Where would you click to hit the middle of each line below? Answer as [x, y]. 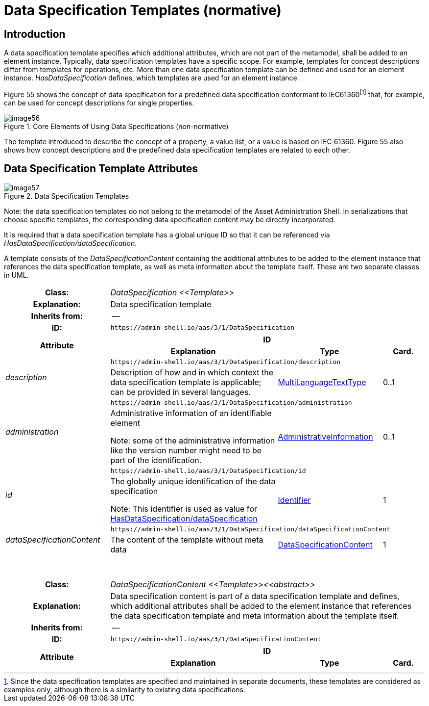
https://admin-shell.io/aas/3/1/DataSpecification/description [226, 362]
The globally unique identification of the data [193, 481]
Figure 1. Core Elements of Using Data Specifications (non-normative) [116, 126]
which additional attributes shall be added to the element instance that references [261, 606]
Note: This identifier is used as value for [184, 509]
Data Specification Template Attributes [101, 169]
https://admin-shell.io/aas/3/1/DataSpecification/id [208, 471]
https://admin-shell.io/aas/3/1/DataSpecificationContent [216, 639]
